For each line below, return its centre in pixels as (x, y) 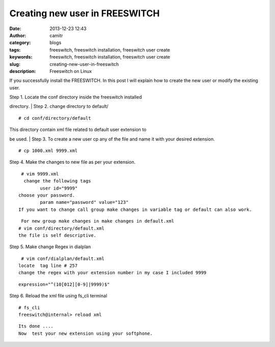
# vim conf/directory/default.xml (61, 228)
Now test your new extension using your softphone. (86, 333)
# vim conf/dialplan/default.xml (63, 258)
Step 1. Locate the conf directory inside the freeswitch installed (76, 97)
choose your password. (47, 195)
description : (23, 71)
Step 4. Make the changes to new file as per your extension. (73, 162)
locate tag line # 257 (48, 266)
